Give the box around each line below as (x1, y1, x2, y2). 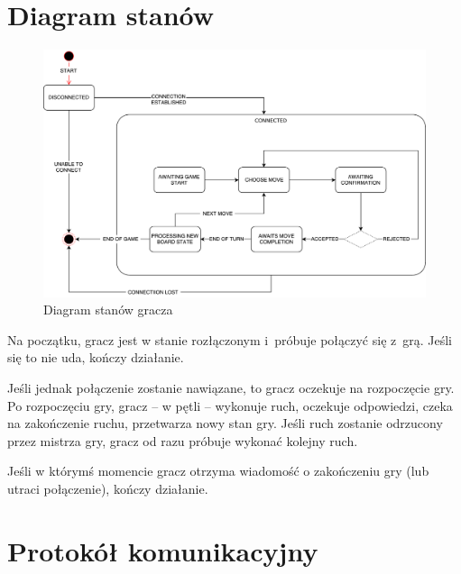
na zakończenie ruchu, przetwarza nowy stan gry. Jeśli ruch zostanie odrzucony (7, 414, 443, 433)
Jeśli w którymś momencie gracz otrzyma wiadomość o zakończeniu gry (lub (7, 461, 429, 480)
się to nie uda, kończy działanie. (7, 348, 184, 367)
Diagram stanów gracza (43, 300, 173, 319)
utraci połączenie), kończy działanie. (7, 478, 208, 497)
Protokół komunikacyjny (7, 532, 318, 569)
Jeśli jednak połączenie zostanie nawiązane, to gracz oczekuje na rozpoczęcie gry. (7, 378, 455, 397)
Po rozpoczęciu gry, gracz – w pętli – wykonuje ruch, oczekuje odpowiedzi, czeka (7, 396, 453, 415)
